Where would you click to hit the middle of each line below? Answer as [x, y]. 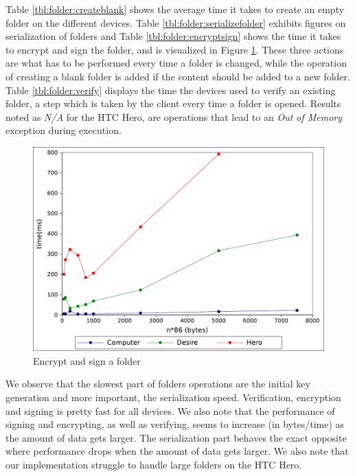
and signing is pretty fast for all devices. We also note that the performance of [170, 410]
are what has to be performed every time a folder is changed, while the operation [176, 63]
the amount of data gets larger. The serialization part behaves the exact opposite [176, 437]
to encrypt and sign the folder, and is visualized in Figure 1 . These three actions [175, 49]
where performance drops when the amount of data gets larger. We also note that [177, 451]
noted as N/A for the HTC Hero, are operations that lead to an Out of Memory [174, 116]
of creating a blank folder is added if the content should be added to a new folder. [178, 76]
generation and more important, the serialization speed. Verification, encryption [173, 397]
